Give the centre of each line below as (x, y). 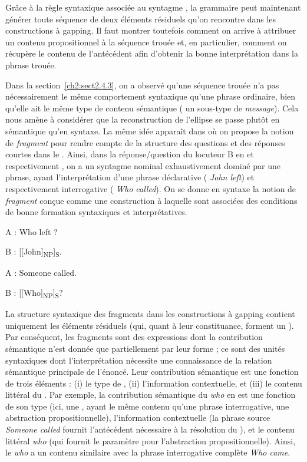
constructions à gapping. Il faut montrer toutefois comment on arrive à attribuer (151, 30)
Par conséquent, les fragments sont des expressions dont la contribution (134, 337)
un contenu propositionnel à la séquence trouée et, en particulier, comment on (146, 42)
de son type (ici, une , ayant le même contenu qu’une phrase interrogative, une (147, 406)
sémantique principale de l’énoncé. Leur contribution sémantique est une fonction (152, 372)
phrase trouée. (31, 65)
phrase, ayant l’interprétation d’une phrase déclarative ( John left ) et (130, 177)
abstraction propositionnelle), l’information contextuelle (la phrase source (138, 418)
